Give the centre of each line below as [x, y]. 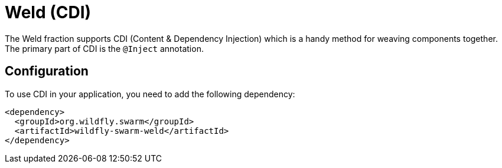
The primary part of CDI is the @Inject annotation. [104, 48]
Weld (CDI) [48, 12]
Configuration [47, 71]
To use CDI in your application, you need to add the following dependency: [150, 94]
